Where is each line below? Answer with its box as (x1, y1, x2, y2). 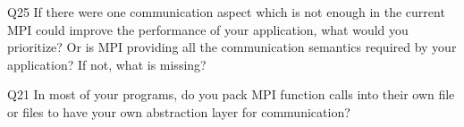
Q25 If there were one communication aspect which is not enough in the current (7, 3, 445, 21)
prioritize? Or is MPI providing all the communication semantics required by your (7, 38, 457, 56)
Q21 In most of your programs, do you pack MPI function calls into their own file (7, 85, 455, 104)
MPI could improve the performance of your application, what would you (7, 20, 409, 38)
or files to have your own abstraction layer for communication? (7, 102, 350, 121)
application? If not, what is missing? (7, 55, 207, 73)
